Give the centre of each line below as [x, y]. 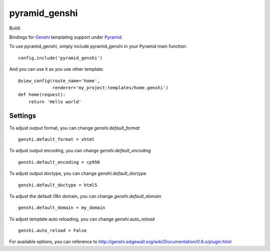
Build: [15, 28]
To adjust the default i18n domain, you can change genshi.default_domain [85, 196]
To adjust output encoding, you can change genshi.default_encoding [80, 151]
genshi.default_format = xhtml [56, 139]
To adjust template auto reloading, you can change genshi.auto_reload [82, 219]
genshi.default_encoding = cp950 [59, 162]
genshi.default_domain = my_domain [62, 208]
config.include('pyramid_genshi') [60, 58]
